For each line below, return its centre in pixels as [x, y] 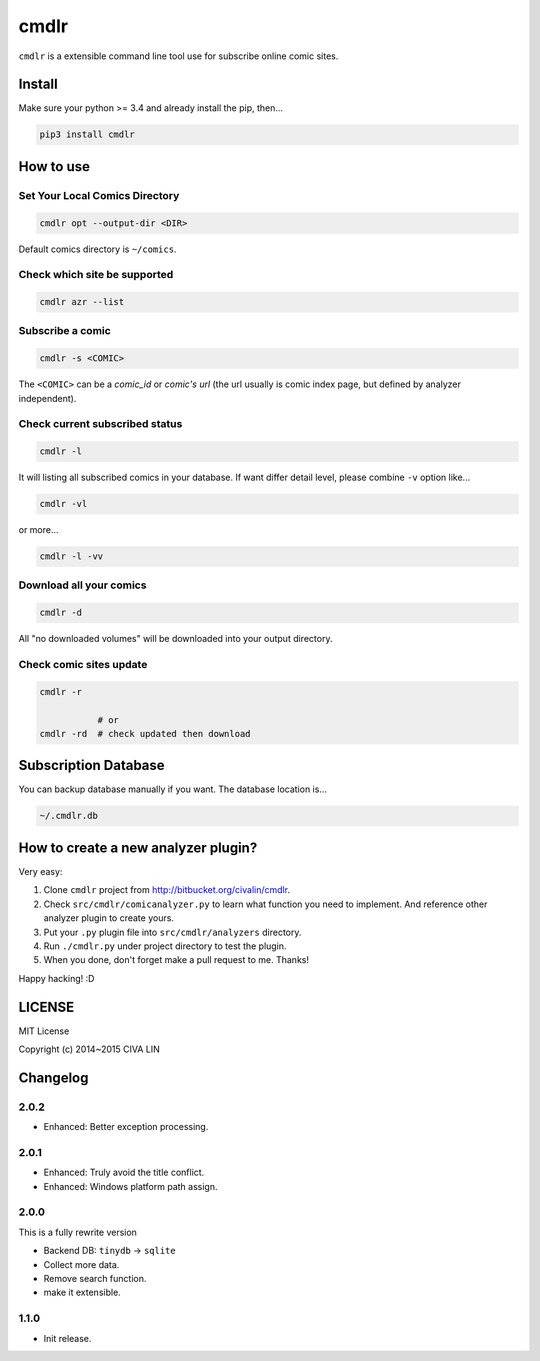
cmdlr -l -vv [71, 556]
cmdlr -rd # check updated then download [145, 733]
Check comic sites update [83, 665]
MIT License [44, 1031]
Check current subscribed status [100, 424]
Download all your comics [82, 585]
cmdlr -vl [63, 504]
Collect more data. [81, 1264]
